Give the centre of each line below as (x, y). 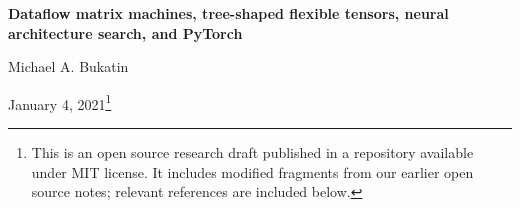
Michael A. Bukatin (68, 66)
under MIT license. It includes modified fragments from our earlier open (252, 171)
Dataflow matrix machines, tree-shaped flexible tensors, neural (228, 13)
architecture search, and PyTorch (125, 32)
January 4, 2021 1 (60, 102)
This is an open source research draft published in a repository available (252, 152)
